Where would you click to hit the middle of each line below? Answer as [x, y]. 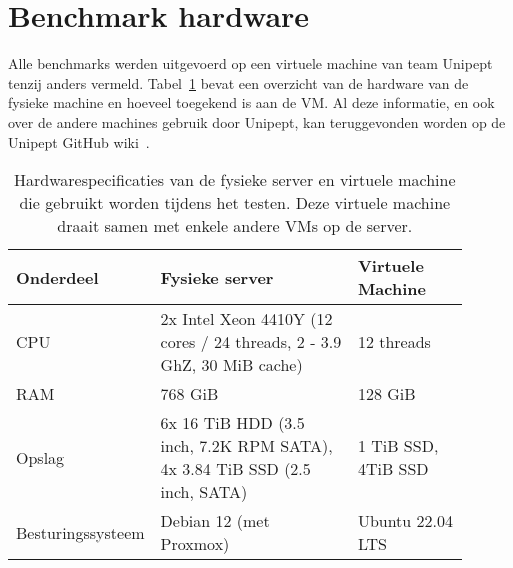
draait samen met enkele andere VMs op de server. [235, 226]
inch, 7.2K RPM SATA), [246, 446]
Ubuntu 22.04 [405, 521]
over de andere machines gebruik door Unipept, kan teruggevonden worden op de [257, 121]
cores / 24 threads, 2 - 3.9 [251, 342]
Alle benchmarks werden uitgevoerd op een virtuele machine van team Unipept [250, 63]
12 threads [394, 342]
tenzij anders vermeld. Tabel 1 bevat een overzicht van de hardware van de [238, 82]
